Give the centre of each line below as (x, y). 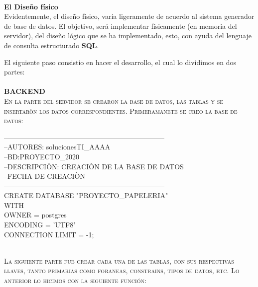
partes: (14, 72)
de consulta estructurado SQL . (52, 45)
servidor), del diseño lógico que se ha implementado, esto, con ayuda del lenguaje (128, 36)
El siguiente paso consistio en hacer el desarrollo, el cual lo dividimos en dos (120, 62)
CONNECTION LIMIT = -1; (49, 234)
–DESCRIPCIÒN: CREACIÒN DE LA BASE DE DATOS (94, 166)
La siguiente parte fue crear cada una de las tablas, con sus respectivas (119, 260)
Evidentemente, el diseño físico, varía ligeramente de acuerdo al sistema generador (129, 16)
